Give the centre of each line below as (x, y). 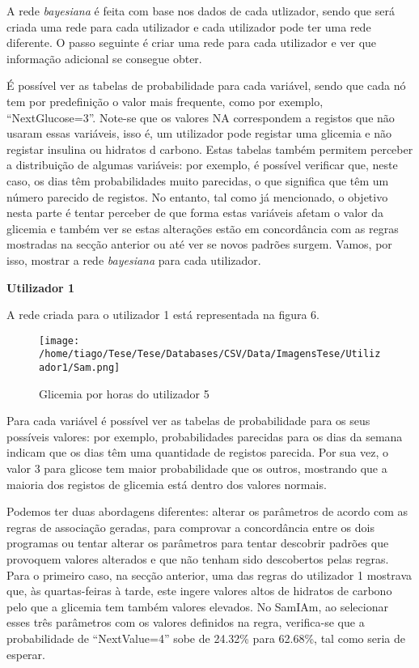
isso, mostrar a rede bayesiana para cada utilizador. (134, 260)
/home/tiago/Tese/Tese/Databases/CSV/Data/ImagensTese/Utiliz (210, 354)
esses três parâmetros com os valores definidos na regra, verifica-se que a (186, 622)
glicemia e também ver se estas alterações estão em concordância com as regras (203, 228)
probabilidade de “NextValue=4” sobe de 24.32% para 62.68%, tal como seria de (206, 638)
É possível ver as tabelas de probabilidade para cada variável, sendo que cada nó (206, 85)
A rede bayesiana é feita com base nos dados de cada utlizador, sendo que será (201, 11)
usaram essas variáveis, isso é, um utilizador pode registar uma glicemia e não (199, 133)
